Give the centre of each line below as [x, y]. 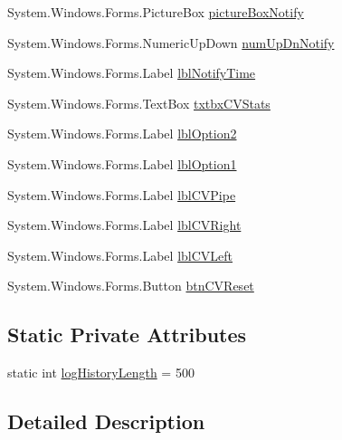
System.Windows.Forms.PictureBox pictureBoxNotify [156, 12]
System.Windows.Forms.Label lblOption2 [122, 134]
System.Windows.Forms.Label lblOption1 [122, 163]
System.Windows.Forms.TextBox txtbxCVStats [139, 103]
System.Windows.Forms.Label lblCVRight [124, 225]
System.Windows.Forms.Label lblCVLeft [120, 255]
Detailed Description [106, 421]
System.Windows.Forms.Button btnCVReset [131, 286]
